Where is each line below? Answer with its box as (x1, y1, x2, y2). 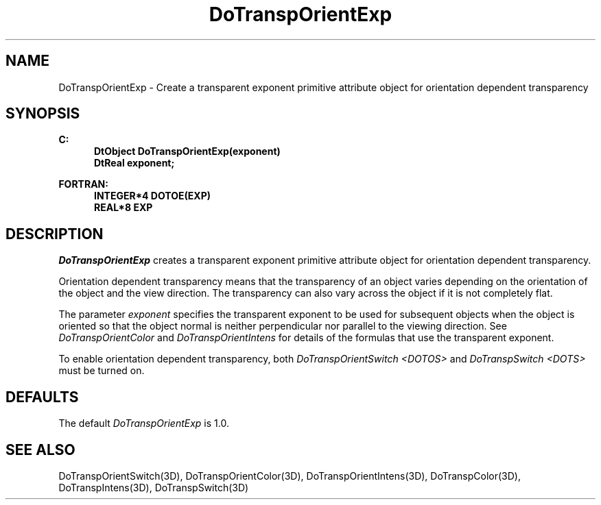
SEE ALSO (5, 441, 75, 458)
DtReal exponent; (94, 157, 175, 169)
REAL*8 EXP (94, 201, 153, 214)
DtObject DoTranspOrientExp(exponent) (94, 145, 281, 158)
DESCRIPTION (5, 225, 104, 243)
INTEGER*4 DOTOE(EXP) (94, 190, 211, 202)
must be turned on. (58, 365, 145, 377)
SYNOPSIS (5, 105, 80, 123)
